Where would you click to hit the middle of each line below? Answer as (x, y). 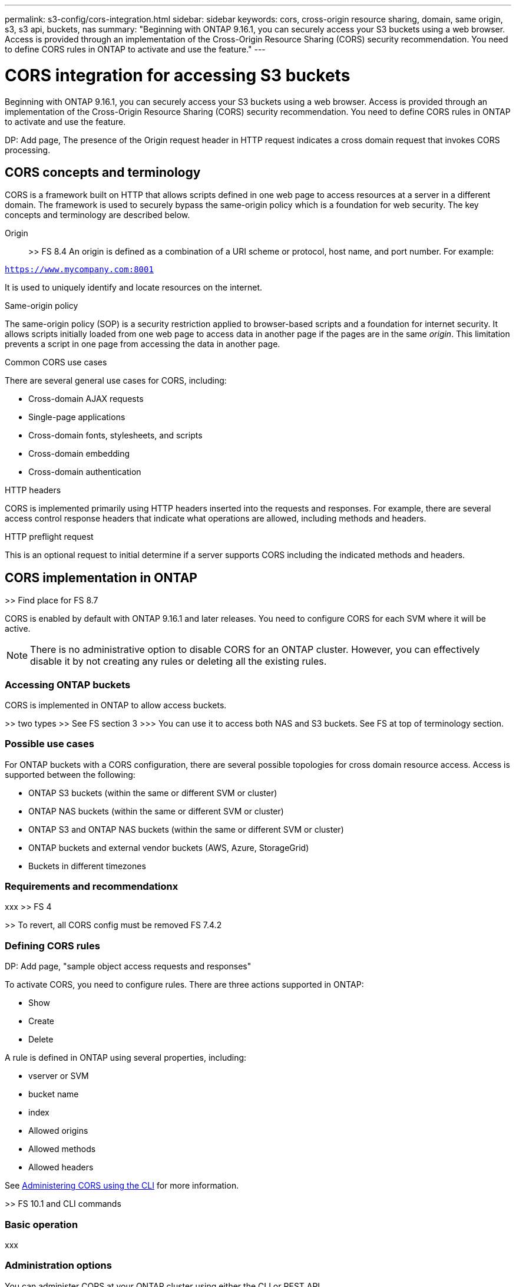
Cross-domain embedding (79, 454)
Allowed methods (62, 1149)
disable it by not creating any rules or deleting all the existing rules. (178, 661)
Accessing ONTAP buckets (68, 684)
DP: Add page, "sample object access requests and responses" (128, 966)
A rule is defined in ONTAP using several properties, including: (126, 1058)
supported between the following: (70, 774)
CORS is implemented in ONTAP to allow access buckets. (116, 705)
